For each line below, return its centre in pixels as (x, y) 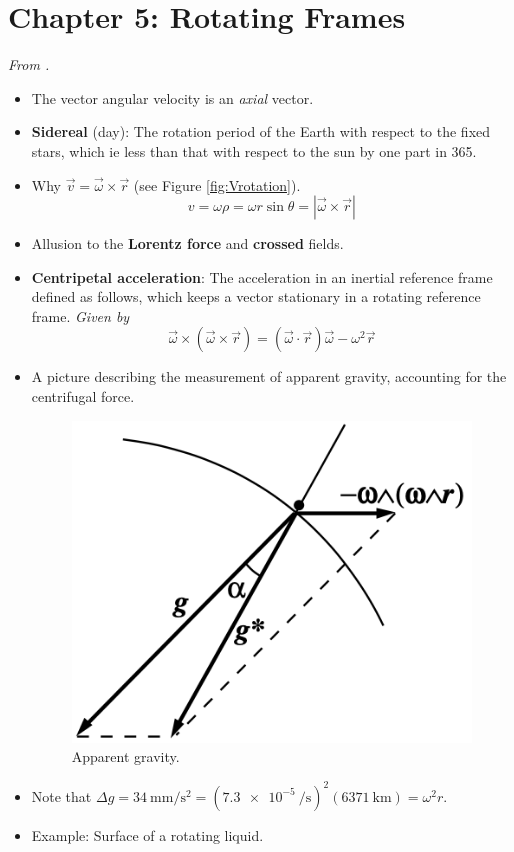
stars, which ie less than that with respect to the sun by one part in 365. (254, 150)
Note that (61, 795)
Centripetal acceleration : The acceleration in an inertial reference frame (262, 276)
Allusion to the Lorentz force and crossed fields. (187, 243)
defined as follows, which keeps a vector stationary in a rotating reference (256, 296)
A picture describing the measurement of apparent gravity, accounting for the (269, 376)
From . (29, 64)
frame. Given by (80, 315)
